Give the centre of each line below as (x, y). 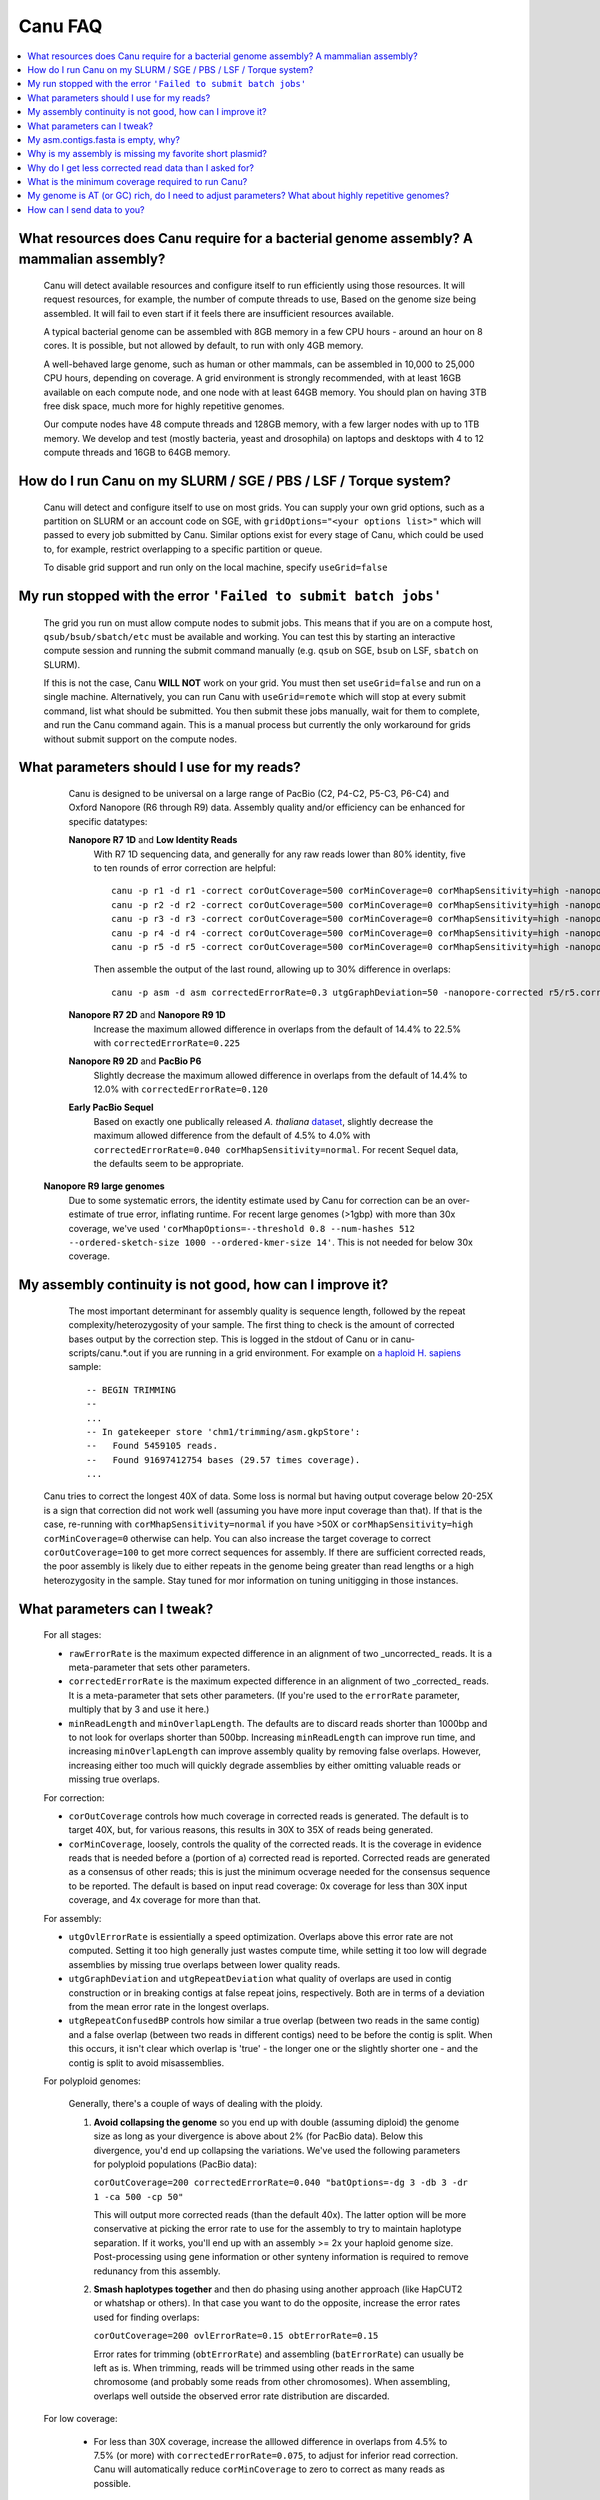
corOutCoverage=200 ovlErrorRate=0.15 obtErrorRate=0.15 (236, 2336)
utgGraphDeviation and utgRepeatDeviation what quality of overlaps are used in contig (260, 1979)
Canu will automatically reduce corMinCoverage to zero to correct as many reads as (269, 2469)
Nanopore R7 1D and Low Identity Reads (153, 840)
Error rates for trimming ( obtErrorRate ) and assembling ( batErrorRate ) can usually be (278, 2354)
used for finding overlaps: (146, 2317)
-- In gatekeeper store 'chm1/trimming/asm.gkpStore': (223, 1431)
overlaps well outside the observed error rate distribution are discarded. (241, 2396)
